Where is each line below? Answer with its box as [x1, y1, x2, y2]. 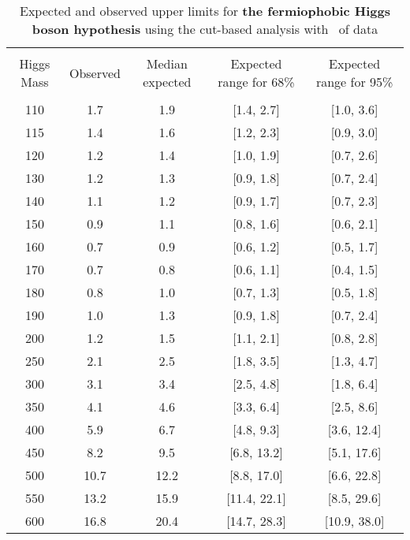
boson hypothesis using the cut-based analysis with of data [32, 20, 378, 38]
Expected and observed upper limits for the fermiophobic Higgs [20, 2, 390, 20]
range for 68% [218, 73, 295, 91]
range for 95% [315, 73, 393, 91]
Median [146, 54, 188, 73]
